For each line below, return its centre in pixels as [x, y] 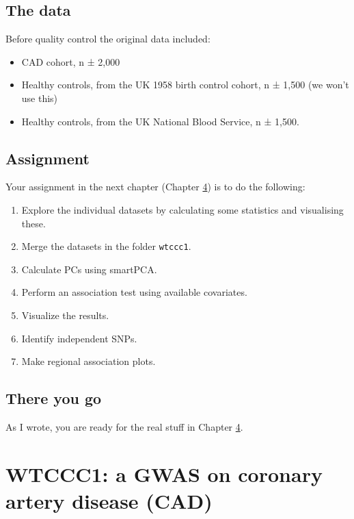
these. [33, 223]
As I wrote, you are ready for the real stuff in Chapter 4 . [124, 426]
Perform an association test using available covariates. [134, 292]
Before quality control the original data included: [108, 39]
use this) [40, 98]
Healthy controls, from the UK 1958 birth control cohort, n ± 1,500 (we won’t [185, 85]
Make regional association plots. [88, 361]
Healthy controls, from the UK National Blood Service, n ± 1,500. [160, 121]
